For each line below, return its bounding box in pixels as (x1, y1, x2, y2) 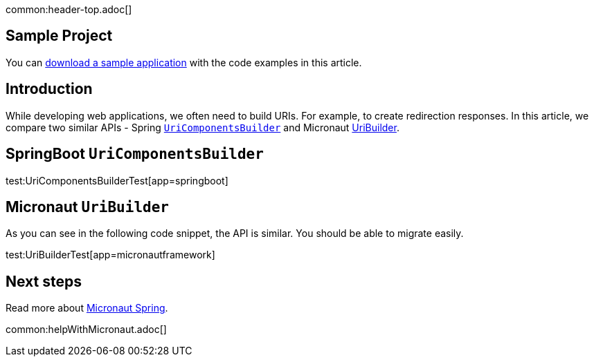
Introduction (6, 80, 93, 98)
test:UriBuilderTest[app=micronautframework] (6, 249, 215, 261)
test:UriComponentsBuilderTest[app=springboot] (6, 174, 228, 187)
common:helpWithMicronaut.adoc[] (6, 323, 167, 336)
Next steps (6, 272, 82, 290)
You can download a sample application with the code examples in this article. (6, 56, 362, 68)
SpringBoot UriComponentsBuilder (6, 145, 264, 163)
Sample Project (6, 27, 113, 45)
